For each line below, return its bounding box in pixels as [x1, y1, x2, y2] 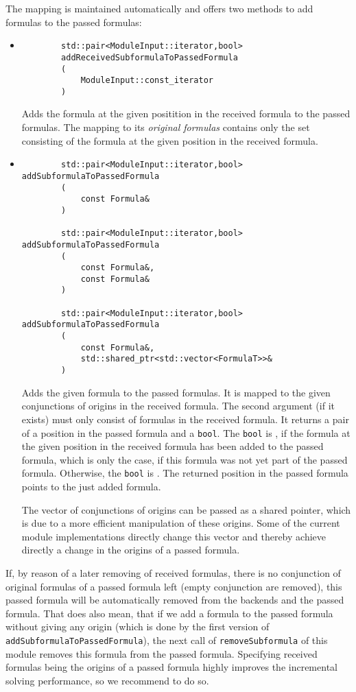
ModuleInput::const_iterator [80, 75, 213, 86]
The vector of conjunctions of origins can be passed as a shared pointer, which [21, 502, 351, 516]
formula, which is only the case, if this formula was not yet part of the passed [21, 452, 348, 466]
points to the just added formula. [21, 479, 161, 493]
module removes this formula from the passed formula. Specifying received [5, 646, 318, 660]
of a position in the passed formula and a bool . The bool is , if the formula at [21, 425, 351, 440]
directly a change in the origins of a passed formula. [21, 542, 240, 557]
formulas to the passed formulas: [5, 14, 142, 29]
